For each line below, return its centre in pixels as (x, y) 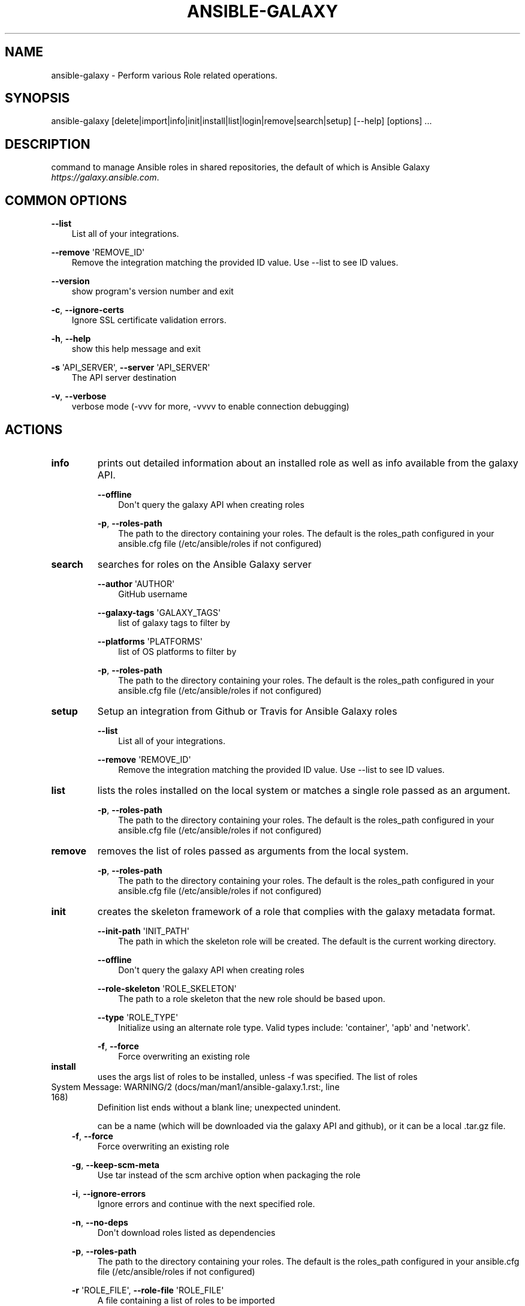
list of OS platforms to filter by (177, 651)
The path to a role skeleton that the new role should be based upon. (252, 998)
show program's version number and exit (153, 291)
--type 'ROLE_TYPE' (138, 1017)
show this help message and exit (136, 349)
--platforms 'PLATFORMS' (150, 641)
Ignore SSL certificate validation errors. (149, 320)
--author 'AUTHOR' (136, 583)
